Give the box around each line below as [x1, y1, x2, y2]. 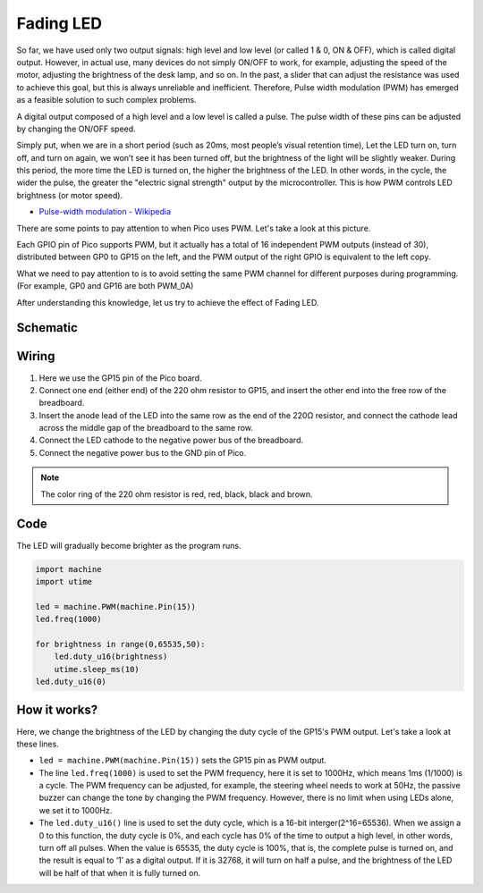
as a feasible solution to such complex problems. [16, 95, 197, 105]
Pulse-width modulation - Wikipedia [38, 206, 172, 217]
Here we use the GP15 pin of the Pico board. [38, 372, 202, 383]
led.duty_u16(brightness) [54, 652, 168, 661]
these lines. [16, 738, 60, 749]
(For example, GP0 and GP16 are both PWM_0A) [16, 281, 194, 291]
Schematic [16, 320, 78, 335]
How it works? [16, 703, 98, 718]
